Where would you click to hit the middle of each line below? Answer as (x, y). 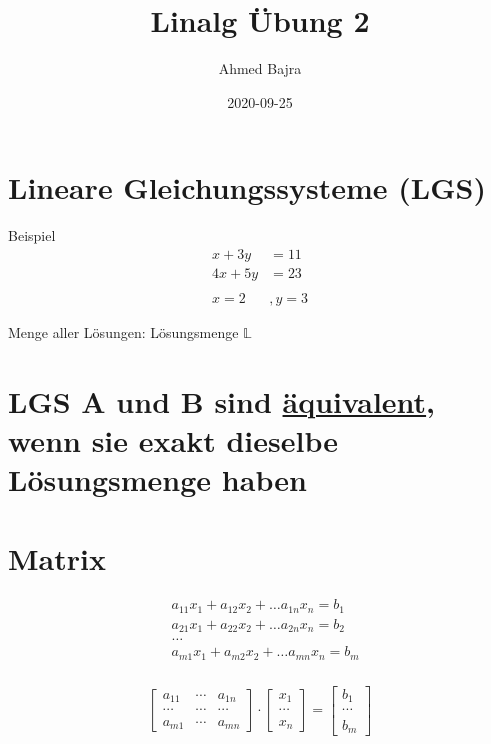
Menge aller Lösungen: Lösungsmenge (123, 331)
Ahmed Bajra (260, 68)
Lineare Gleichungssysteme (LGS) (247, 187)
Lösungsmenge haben (157, 479)
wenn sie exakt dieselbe (173, 439)
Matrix (57, 557)
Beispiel (32, 235)
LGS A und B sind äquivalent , (222, 400)
